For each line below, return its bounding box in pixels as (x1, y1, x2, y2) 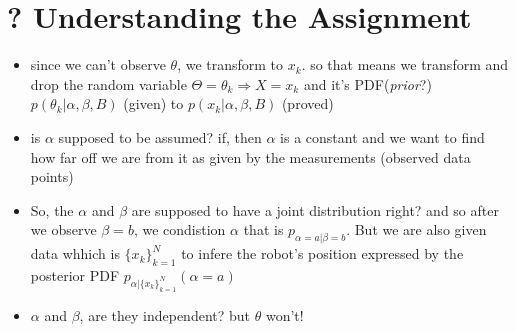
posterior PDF (30, 264, 120, 285)
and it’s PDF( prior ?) (303, 73, 432, 94)
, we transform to (177, 54, 284, 75)
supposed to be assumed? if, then (58, 126, 262, 147)
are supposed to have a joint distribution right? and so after (131, 199, 499, 220)
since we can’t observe (30, 54, 166, 75)
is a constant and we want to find (280, 126, 485, 147)
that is (243, 219, 284, 240)
